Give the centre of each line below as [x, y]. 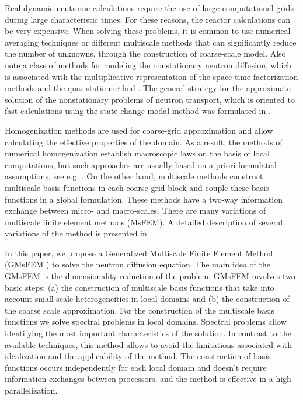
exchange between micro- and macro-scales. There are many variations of [135, 211]
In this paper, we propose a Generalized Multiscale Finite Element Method [139, 253]
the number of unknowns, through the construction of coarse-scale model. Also [145, 53]
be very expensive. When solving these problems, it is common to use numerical [148, 31]
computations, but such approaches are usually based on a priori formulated [141, 164]
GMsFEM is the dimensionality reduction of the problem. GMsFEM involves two [150, 276]
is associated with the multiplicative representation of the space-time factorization [151, 76]
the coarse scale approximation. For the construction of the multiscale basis [140, 310]
